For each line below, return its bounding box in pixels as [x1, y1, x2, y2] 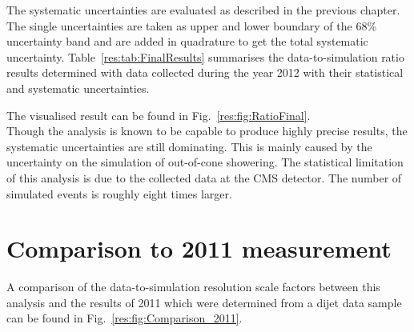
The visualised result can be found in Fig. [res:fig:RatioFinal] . [6, 106, 311, 123]
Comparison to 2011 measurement [6, 232, 392, 265]
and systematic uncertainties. [6, 79, 150, 96]
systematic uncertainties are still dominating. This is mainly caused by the [6, 138, 372, 154]
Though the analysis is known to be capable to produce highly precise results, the [6, 122, 408, 139]
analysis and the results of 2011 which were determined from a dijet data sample [6, 294, 402, 310]
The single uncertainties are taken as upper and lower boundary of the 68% [6, 17, 377, 34]
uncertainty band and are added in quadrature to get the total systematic [6, 33, 368, 50]
